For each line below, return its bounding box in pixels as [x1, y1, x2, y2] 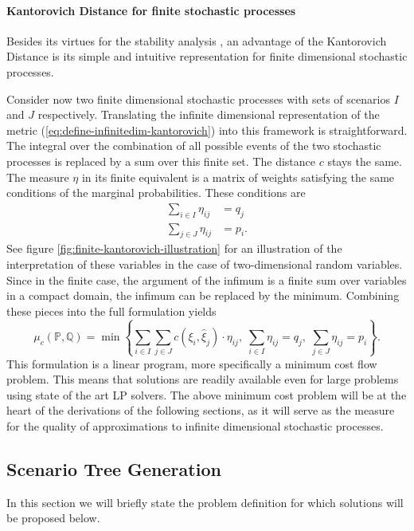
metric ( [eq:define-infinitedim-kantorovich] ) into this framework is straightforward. [6, 121, 408, 138]
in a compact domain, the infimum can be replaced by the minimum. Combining [6, 287, 400, 304]
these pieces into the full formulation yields [6, 302, 217, 319]
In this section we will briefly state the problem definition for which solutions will [6, 494, 404, 510]
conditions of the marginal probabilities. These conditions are [6, 184, 306, 201]
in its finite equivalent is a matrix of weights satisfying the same [81, 168, 395, 185]
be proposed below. [6, 509, 100, 526]
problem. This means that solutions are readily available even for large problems [6, 371, 399, 387]
